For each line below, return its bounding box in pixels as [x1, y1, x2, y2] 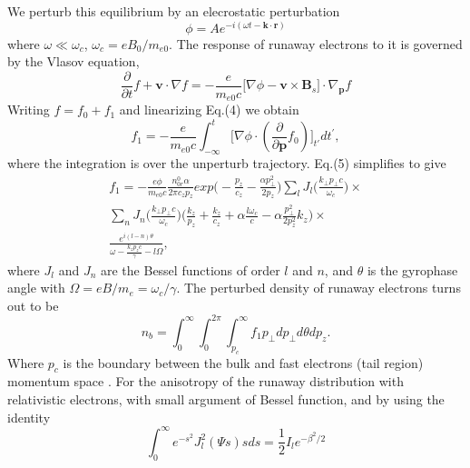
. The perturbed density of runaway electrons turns [176, 278, 461, 297]
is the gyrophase [367, 260, 458, 279]
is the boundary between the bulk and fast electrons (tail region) [63, 353, 424, 372]
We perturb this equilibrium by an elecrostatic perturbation [7, 2, 340, 20]
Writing [7, 100, 50, 119]
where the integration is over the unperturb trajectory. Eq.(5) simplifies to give [7, 154, 446, 173]
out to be [7, 295, 59, 314]
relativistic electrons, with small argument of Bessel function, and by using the [7, 390, 445, 409]
